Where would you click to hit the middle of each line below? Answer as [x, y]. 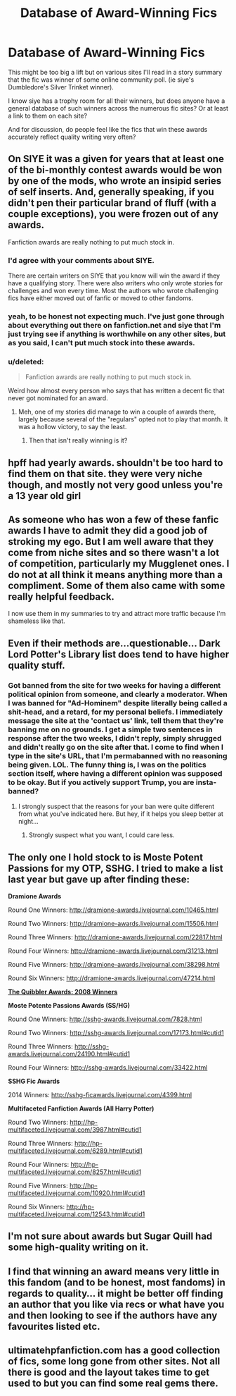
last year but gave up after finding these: [99, 879]
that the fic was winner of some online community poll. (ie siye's [101, 80]
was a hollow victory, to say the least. [72, 427]
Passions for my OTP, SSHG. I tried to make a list [116, 868]
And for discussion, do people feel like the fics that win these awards [108, 129]
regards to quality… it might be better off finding [116, 1293]
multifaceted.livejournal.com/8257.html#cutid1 [75, 1172]
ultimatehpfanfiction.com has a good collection [114, 1351]
